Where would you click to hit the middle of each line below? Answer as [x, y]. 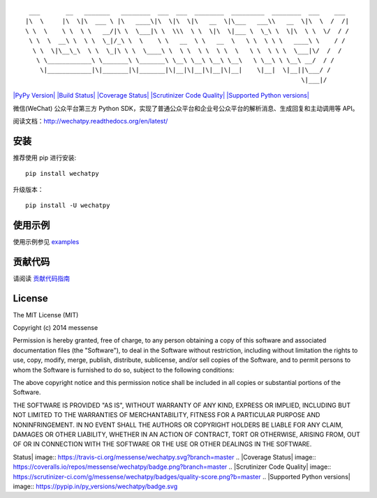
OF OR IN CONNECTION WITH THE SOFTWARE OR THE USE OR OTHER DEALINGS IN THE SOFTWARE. [162, 444]
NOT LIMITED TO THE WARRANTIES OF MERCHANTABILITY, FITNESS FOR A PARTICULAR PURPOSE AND [167, 415]
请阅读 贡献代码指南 [41, 278]
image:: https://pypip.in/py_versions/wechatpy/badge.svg [95, 486]
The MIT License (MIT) [46, 315]
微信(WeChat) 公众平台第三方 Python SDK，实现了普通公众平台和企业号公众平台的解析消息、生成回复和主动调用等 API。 [186, 108]
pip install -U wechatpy [68, 205]
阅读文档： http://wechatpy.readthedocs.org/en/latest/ [90, 121]
